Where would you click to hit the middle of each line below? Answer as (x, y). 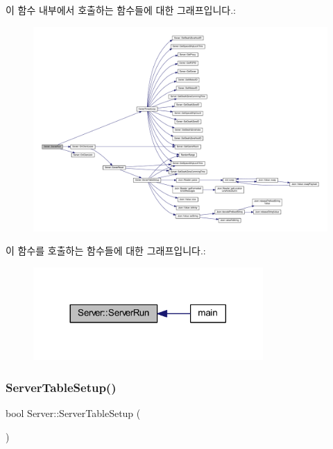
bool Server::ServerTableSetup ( (73, 413)
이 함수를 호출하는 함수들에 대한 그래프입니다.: (106, 251)
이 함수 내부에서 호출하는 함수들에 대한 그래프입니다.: (121, 10)
